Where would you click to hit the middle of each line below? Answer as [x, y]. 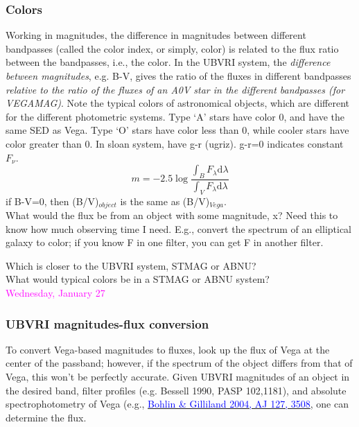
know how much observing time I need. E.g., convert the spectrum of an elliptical [178, 228]
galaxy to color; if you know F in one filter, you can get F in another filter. [165, 242]
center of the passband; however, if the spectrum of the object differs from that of [179, 363]
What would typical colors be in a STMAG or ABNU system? [138, 279]
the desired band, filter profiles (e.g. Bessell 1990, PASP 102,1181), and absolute [176, 390]
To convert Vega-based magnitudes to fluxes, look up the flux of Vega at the [168, 349]
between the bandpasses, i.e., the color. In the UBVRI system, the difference [168, 62]
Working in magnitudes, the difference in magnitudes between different [156, 35]
